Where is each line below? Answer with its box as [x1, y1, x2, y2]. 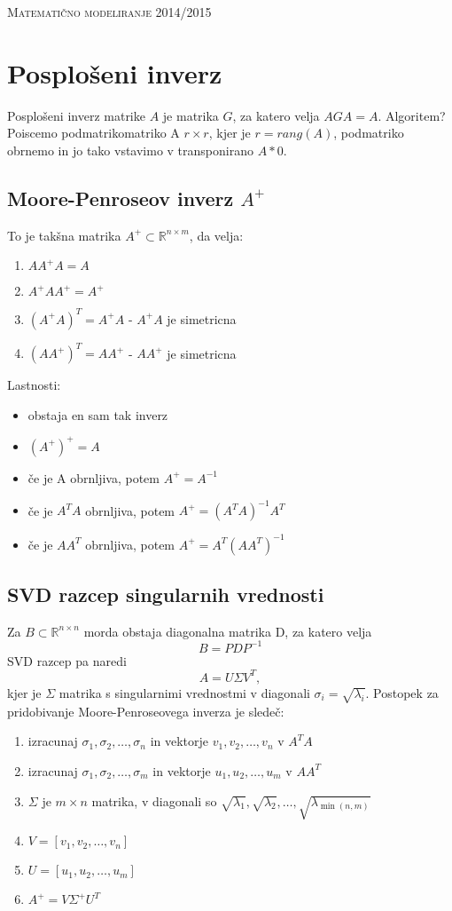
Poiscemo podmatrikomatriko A [7, 123, 180, 142]
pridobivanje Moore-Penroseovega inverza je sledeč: [7, 701, 284, 720]
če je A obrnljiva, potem [27, 468, 160, 487]
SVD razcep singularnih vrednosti [7, 580, 324, 607]
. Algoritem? [378, 106, 446, 124]
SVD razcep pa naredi [7, 651, 127, 669]
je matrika [162, 106, 219, 124]
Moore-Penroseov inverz [7, 184, 234, 211]
